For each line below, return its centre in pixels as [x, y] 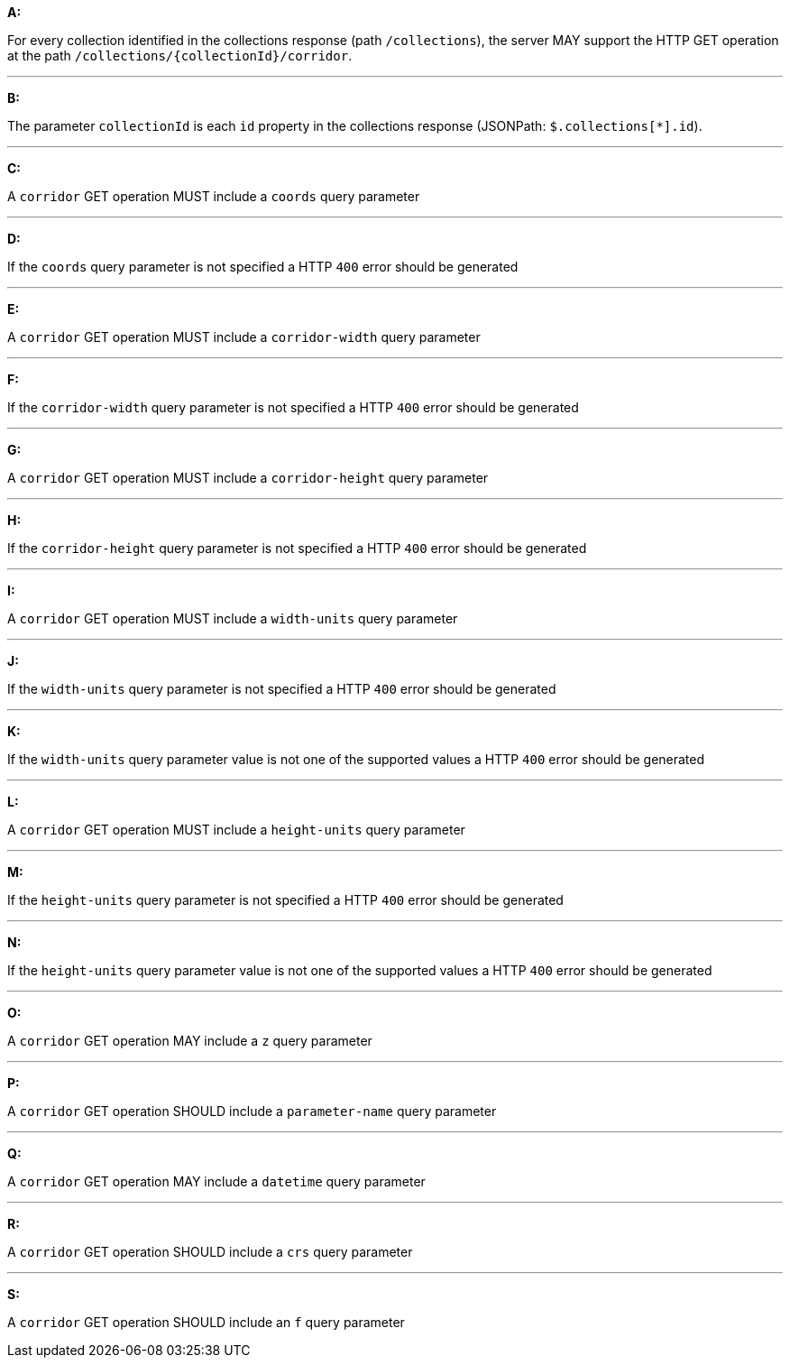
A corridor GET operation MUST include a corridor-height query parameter [248, 478]
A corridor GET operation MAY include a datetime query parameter [216, 1181]
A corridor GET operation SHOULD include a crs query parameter [210, 1252]
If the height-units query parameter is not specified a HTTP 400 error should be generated [285, 900]
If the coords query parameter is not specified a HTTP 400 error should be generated [263, 267]
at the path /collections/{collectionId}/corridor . [180, 55]
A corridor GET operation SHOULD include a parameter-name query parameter [252, 1111]
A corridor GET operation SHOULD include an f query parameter [206, 1322]
